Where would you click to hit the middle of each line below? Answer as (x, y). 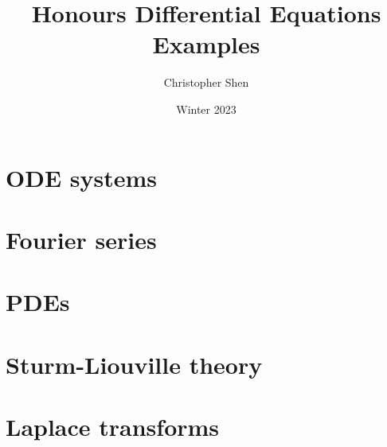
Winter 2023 (206, 109)
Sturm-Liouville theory (134, 364)
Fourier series (81, 239)
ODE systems (82, 177)
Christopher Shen (206, 82)
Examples (206, 44)
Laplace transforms (113, 426)
